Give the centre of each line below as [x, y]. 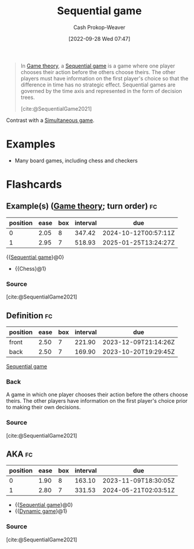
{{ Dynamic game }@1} [41, 511]
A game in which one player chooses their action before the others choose [97, 394]
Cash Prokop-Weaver [99, 27]
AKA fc [20, 454]
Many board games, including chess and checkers [76, 160]
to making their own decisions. [43, 407]
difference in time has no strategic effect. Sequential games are [98, 85]
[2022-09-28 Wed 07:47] [99, 38]
